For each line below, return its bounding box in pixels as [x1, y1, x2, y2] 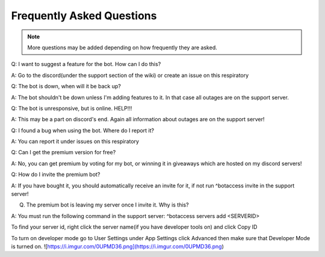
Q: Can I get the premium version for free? [11, 149, 116, 156]
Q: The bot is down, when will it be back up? [11, 83, 122, 90]
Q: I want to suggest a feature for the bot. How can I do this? [11, 61, 161, 68]
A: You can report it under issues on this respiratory [11, 138, 140, 145]
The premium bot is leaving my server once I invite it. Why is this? [26, 201, 189, 208]
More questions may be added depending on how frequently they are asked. [27, 44, 217, 51]
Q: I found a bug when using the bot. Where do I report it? [11, 127, 155, 134]
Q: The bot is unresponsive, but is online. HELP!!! [11, 104, 132, 112]
